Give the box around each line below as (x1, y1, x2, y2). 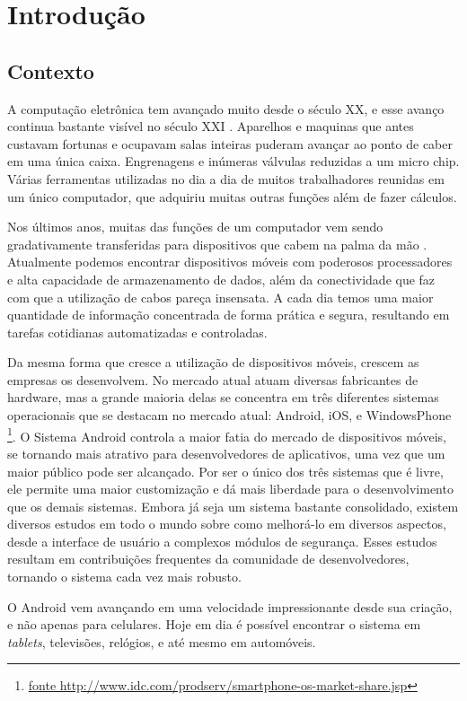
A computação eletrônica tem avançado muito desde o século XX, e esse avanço (7, 99, 445, 118)
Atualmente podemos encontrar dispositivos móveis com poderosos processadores (7, 252, 453, 271)
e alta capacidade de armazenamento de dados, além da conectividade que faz (7, 269, 436, 288)
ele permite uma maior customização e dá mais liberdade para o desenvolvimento (7, 479, 454, 498)
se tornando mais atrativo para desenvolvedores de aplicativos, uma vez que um (7, 443, 445, 462)
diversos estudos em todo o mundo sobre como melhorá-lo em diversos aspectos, (7, 514, 446, 533)
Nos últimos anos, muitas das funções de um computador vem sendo (7, 217, 383, 236)
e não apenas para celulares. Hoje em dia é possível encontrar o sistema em (7, 615, 421, 634)
